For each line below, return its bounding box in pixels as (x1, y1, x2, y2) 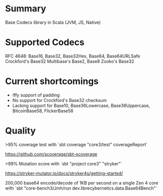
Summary (5, 3, 46, 14)
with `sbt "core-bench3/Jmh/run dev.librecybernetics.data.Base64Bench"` (5, 185, 158, 191)
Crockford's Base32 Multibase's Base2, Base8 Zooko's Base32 (5, 58, 134, 64)
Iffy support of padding (12, 92, 60, 98)
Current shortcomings (5, 76, 99, 87)
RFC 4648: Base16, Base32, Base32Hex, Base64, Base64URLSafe (5, 53, 140, 59)
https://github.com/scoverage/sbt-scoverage (5, 151, 98, 157)
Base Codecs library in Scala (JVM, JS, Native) (5, 19, 101, 25)
